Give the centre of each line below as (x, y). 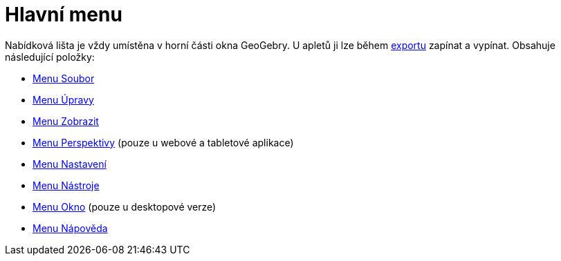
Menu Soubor (64, 78)
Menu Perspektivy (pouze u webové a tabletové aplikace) (163, 142)
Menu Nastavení (70, 164)
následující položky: (50, 57)
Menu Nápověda (70, 228)
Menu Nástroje (66, 185)
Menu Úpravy (63, 99)
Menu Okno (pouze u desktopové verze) (125, 206)
